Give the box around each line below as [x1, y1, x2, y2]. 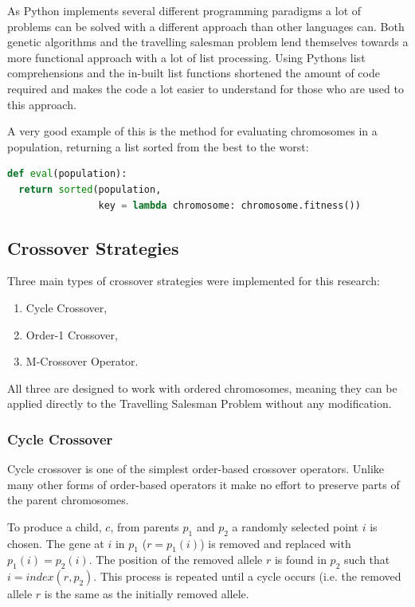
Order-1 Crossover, [25, 326, 118, 343]
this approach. [7, 96, 76, 112]
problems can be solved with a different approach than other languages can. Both [7, 18, 405, 34]
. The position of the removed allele [88, 551, 263, 568]
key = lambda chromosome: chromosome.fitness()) [98, 199, 361, 211]
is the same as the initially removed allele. [44, 585, 249, 602]
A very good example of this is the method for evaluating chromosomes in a [7, 123, 378, 139]
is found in [274, 551, 327, 568]
